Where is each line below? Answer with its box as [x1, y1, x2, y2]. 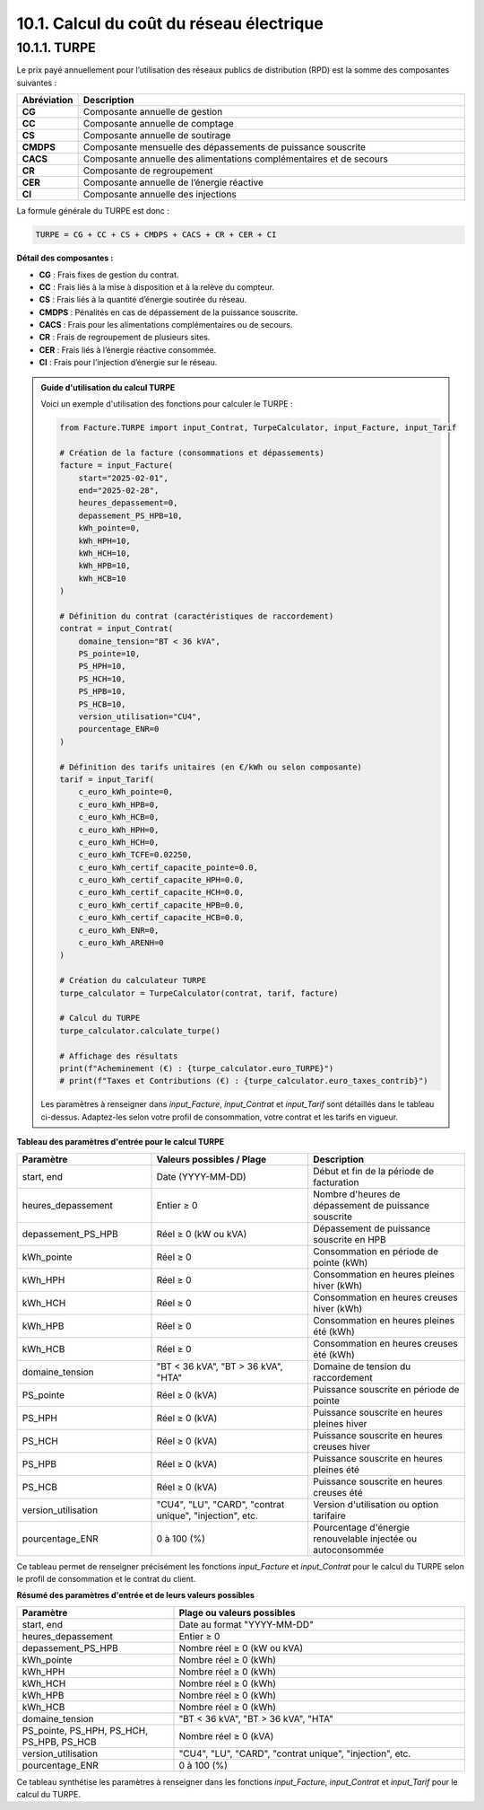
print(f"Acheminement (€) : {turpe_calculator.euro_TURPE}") [59, 1063, 334, 1073]
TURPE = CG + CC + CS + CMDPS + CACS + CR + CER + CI [35, 230, 277, 240]
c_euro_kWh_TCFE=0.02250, [78, 849, 193, 860]
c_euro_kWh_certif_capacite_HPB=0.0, [78, 900, 245, 910]
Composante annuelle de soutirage [82, 129, 231, 142]
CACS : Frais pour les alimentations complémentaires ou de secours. [39, 320, 293, 330]
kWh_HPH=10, [78, 535, 132, 546]
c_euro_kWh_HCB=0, [78, 813, 160, 822]
